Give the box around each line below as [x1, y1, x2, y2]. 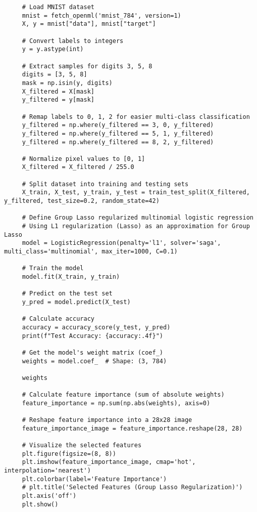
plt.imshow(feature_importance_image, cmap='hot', [22, 458, 196, 466]
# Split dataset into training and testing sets [22, 180, 189, 188]
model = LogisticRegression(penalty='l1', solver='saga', [22, 239, 221, 247]
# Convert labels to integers [22, 37, 124, 45]
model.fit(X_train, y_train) [22, 273, 120, 280]
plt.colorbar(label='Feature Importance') [22, 475, 167, 483]
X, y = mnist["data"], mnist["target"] [22, 20, 156, 28]
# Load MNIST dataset [22, 4, 94, 11]
